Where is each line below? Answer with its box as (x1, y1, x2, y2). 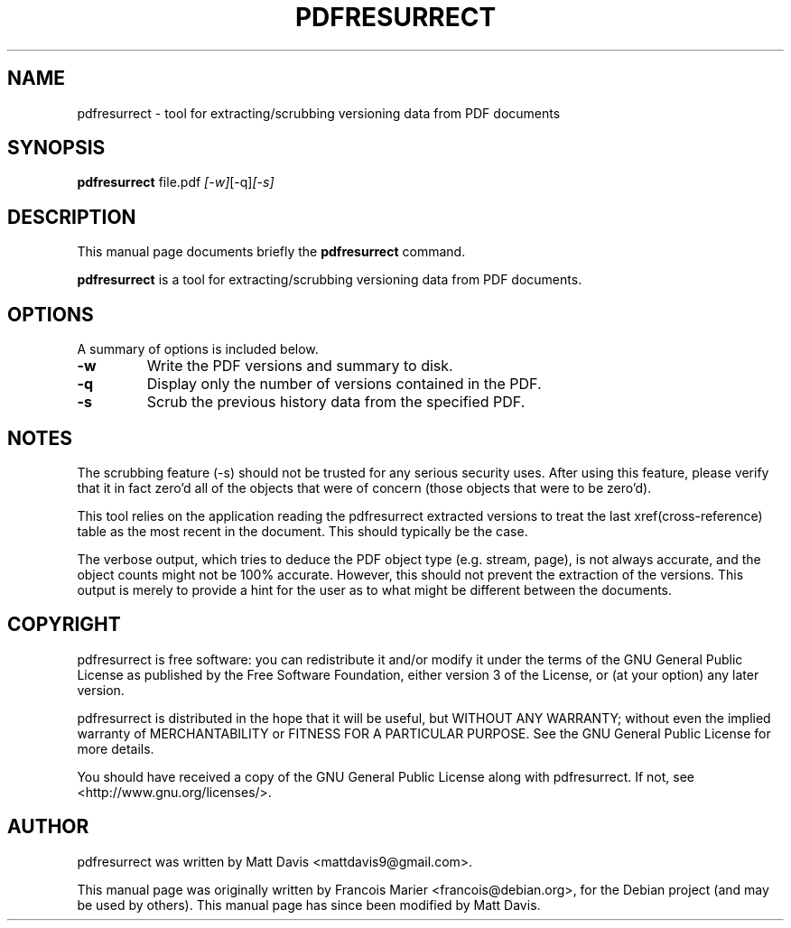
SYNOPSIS (7, 136, 106, 160)
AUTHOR (7, 815, 89, 839)
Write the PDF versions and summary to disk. (146, 357, 453, 376)
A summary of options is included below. (77, 341, 319, 357)
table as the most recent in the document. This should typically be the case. (77, 523, 528, 539)
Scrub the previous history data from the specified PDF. (146, 393, 526, 412)
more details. (77, 740, 154, 756)
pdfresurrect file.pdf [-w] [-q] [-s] (77, 174, 275, 190)
